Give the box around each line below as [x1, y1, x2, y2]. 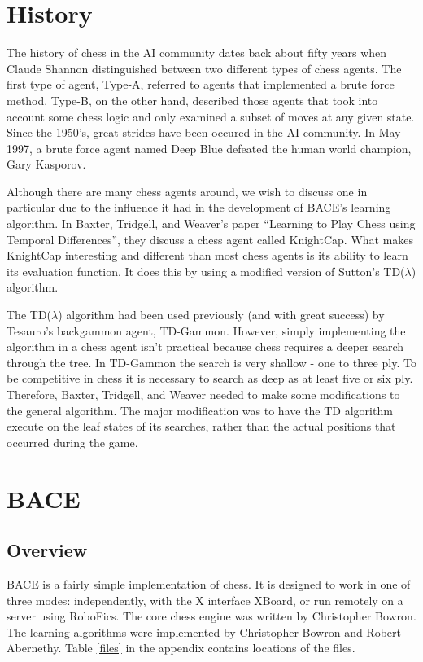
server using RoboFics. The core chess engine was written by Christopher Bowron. [7, 607, 416, 625]
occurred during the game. [7, 433, 138, 450]
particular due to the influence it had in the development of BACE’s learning [7, 199, 391, 216]
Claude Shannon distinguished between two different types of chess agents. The [7, 59, 402, 77]
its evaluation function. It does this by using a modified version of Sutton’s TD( [7, 262, 405, 279]
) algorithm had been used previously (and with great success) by [58, 306, 385, 323]
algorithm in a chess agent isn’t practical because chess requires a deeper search [7, 338, 404, 355]
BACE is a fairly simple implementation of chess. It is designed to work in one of [7, 575, 411, 592]
